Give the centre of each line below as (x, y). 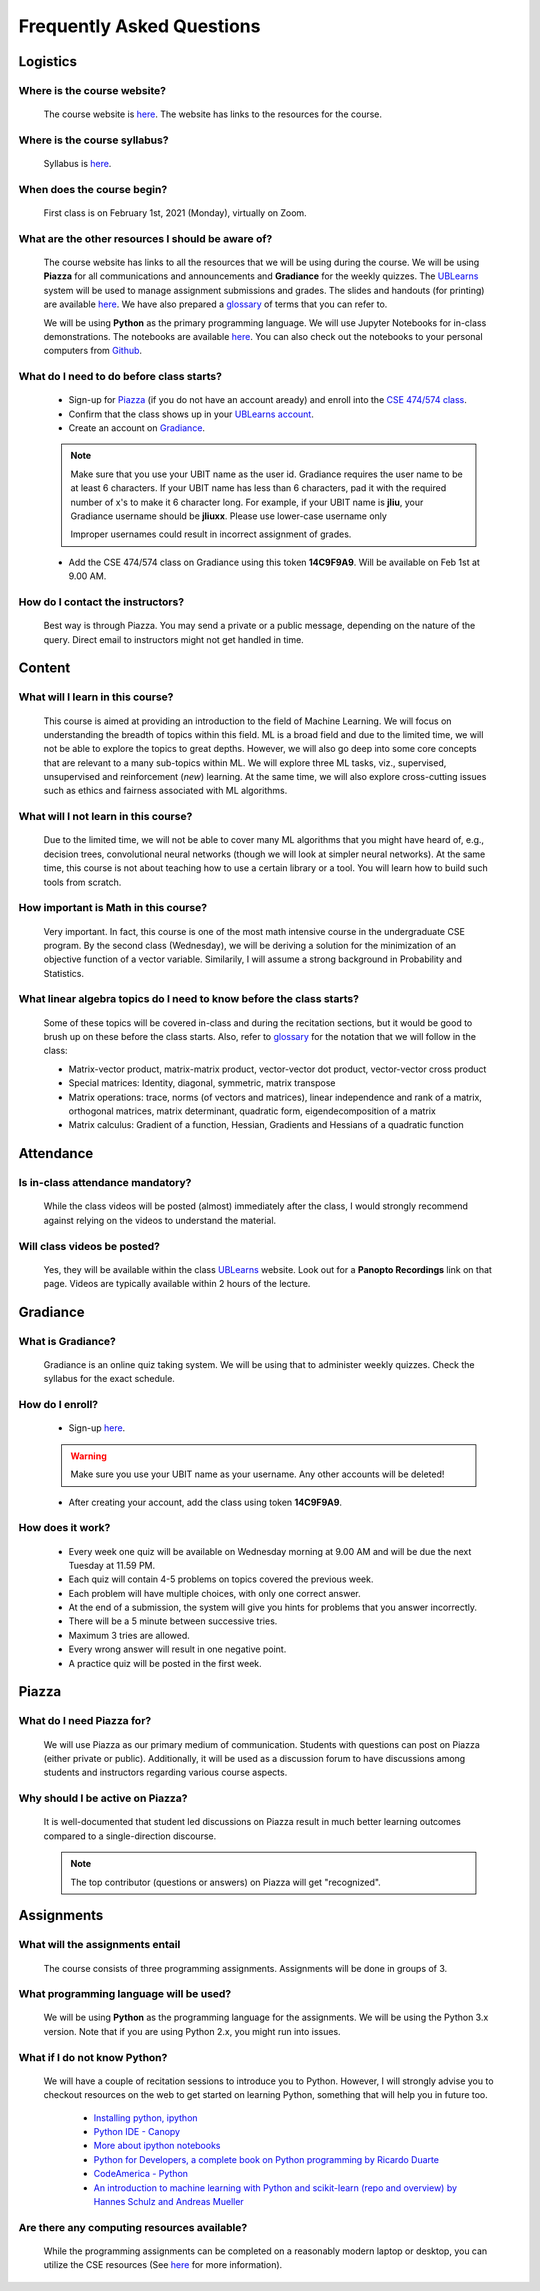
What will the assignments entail (99, 1945)
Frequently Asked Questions (139, 26)
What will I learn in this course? (96, 697)
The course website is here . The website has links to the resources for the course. (213, 114)
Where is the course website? (92, 90)
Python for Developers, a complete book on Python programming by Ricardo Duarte (266, 2159)
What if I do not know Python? (93, 2057)
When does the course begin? (93, 189)
